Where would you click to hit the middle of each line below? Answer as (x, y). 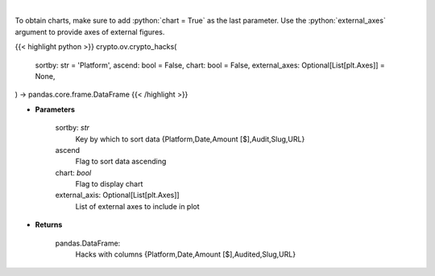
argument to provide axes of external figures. (90, 31)
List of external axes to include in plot (138, 206)
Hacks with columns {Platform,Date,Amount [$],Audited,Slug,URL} (186, 254)
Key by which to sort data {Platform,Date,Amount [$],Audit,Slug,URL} (190, 139)
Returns (49, 225)
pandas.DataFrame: (88, 243)
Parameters (55, 109)
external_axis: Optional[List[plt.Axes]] (118, 195)
